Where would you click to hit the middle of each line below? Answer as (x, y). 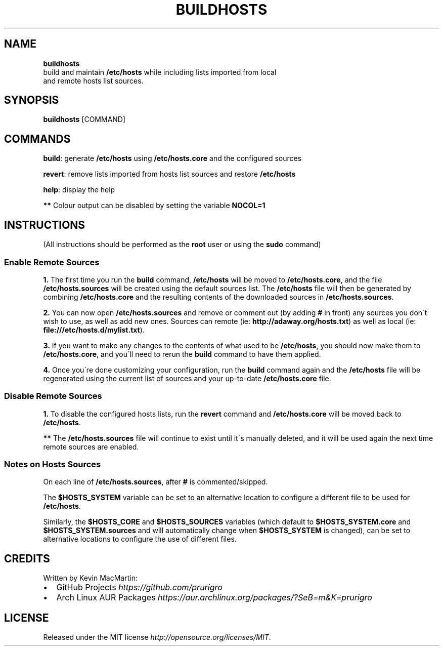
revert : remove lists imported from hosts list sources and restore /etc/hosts (169, 174)
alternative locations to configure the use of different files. (140, 539)
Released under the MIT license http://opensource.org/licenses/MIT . (157, 637)
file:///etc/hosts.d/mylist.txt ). (94, 330)
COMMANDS (37, 139)
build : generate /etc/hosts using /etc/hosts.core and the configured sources (172, 158)
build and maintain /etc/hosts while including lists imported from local (160, 72)
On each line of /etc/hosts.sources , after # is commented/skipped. (156, 482)
